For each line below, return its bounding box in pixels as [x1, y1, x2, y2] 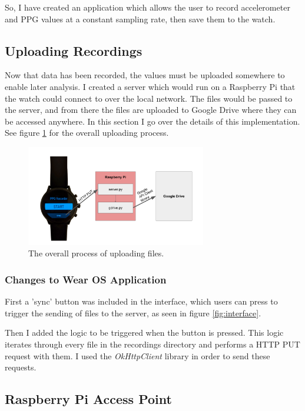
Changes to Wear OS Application [5, 272, 167, 286]
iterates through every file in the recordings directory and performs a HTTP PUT [5, 338, 300, 350]
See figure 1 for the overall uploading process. [5, 126, 169, 139]
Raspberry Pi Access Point [5, 390, 172, 408]
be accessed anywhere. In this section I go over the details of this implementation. [5, 115, 300, 127]
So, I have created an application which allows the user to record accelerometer [5, 1, 290, 13]
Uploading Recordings [5, 41, 142, 59]
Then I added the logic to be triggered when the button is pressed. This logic [5, 326, 284, 339]
